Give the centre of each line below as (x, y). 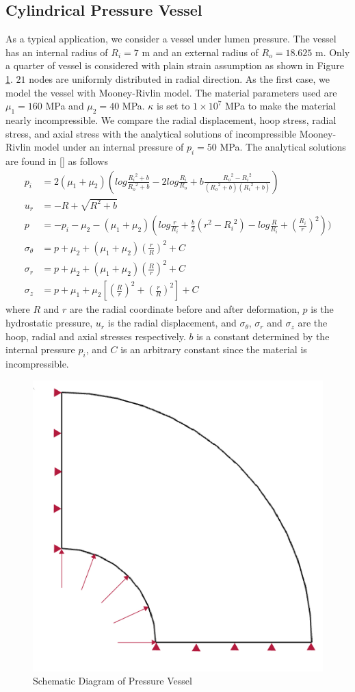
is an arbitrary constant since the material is (214, 349)
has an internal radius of (57, 52)
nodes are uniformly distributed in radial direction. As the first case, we (179, 78)
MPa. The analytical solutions (283, 147)
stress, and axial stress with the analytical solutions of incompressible (151, 133)
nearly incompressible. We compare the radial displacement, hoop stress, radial (171, 119)
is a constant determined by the (263, 336)
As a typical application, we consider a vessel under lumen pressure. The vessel (171, 39)
